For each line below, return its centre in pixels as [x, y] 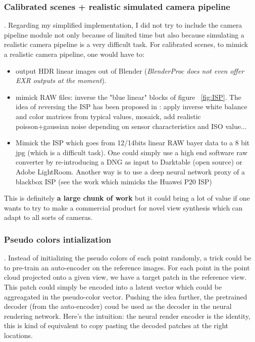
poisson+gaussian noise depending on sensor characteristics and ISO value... [131, 126]
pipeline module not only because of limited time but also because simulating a [124, 34]
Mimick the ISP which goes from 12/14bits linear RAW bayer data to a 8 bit [132, 143]
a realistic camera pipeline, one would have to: [74, 54]
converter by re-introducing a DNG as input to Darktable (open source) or [129, 162]
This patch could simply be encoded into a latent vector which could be [113, 286]
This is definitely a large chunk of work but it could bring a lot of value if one [127, 198]
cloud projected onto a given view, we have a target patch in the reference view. [125, 277]
